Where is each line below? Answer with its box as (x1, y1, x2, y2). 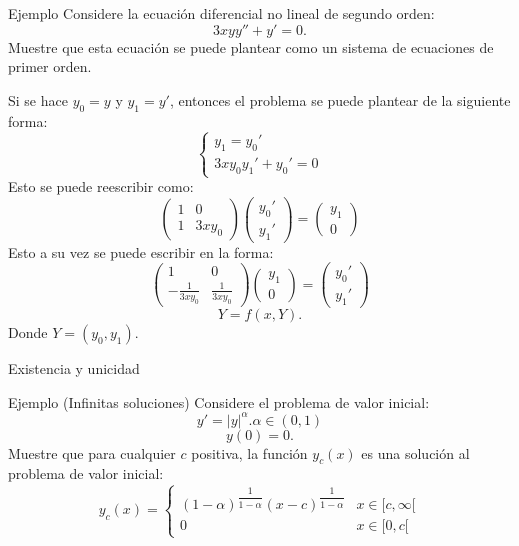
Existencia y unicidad (8, 357, 140, 378)
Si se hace (8, 89, 68, 110)
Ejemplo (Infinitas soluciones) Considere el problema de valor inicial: (8, 391, 430, 412)
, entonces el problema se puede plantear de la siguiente (169, 89, 511, 110)
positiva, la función (191, 442, 308, 463)
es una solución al (361, 442, 470, 463)
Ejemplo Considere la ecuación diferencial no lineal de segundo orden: (8, 3, 435, 23)
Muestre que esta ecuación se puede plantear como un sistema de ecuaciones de (8, 36, 494, 57)
